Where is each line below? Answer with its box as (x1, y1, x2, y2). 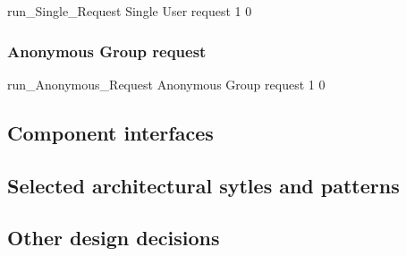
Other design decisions (7, 224, 220, 252)
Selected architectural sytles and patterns (7, 171, 400, 199)
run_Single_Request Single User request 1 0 (7, 2, 252, 20)
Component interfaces (7, 118, 214, 146)
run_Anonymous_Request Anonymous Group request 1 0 (7, 74, 326, 93)
